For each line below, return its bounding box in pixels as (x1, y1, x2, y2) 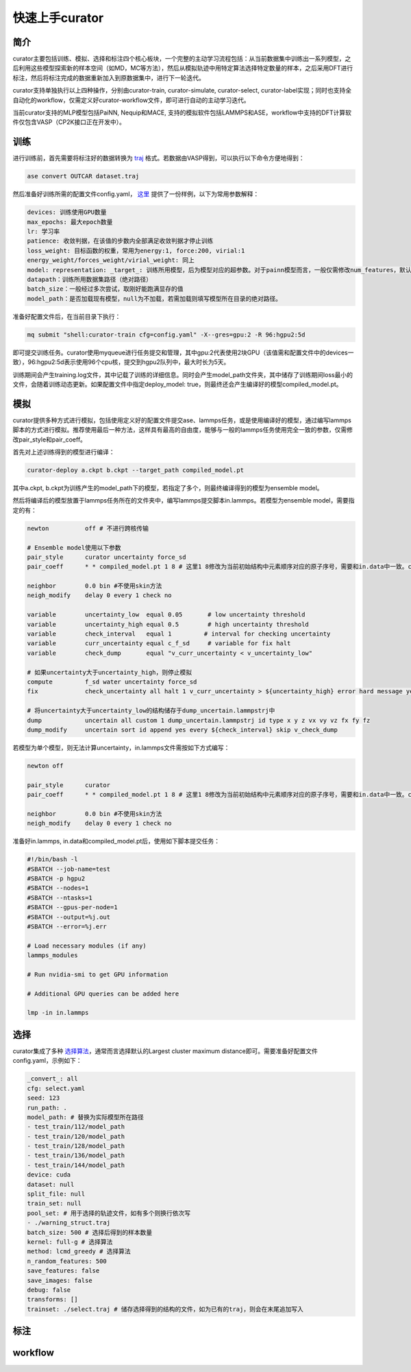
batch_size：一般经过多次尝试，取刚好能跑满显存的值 (27, 285, 184, 293)
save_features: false (27, 1267, 100, 1275)
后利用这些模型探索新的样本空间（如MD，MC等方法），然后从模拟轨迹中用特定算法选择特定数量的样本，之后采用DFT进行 (12, 64, 353, 72)
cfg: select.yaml (27, 1084, 86, 1092)
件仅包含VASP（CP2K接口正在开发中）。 (12, 118, 126, 126)
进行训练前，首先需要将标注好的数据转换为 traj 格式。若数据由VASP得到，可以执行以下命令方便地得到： (12, 154, 305, 163)
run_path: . (27, 1104, 68, 1111)
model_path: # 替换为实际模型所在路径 (27, 1113, 144, 1121)
